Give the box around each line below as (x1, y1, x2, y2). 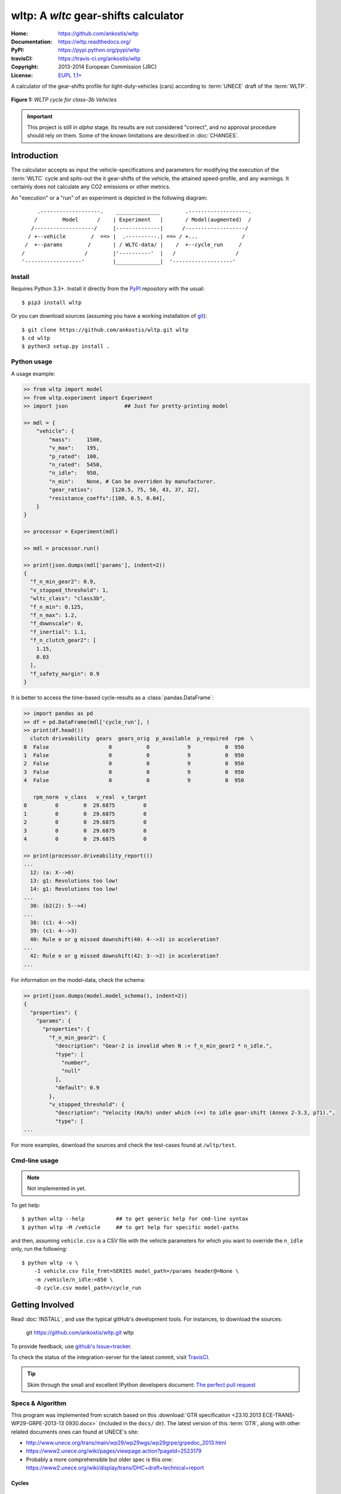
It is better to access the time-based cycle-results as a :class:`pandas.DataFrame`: (11, 694, 214, 702)
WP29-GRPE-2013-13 (11, 1420, 64, 1427)
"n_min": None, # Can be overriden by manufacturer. (48, 478, 216, 485)
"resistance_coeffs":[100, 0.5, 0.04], (48, 495, 165, 501)
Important (27, 112, 53, 120)
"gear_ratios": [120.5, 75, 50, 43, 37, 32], (48, 486, 200, 493)
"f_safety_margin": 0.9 (30, 670, 100, 677)
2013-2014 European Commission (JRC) (58, 63, 157, 71)
